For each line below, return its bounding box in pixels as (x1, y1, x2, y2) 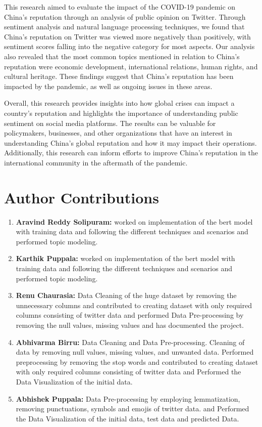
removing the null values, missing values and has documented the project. (16, 319, 244, 330)
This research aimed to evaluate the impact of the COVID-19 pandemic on (4, 2, 236, 12)
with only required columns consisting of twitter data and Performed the (16, 366, 241, 377)
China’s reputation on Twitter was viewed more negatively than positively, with (4, 31, 251, 41)
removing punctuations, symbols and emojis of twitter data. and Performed (16, 403, 249, 414)
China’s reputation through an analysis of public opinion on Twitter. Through (4, 11, 246, 22)
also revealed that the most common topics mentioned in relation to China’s (4, 51, 240, 61)
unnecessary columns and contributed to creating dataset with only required (16, 300, 252, 310)
